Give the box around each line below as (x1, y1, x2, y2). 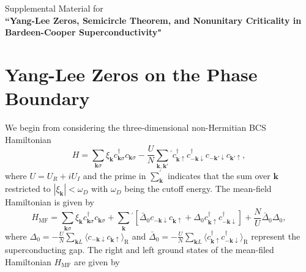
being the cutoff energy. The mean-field (124, 182, 272, 195)
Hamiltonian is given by (5, 196, 94, 208)
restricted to (5, 182, 51, 195)
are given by (73, 255, 120, 268)
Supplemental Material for (5, 2, 103, 14)
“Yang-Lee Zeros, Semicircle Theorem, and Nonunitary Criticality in (5, 13, 302, 26)
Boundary (5, 86, 90, 111)
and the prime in (83, 169, 146, 182)
